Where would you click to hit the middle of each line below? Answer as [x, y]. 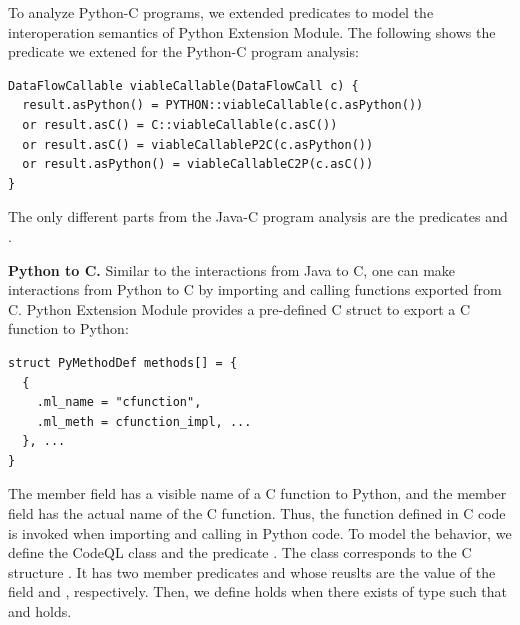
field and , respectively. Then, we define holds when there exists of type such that [257, 591]
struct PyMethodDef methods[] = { [123, 362]
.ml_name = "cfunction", [119, 402]
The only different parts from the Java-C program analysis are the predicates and [258, 216]
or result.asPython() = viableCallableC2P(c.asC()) [198, 164]
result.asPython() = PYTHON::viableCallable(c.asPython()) [223, 105]
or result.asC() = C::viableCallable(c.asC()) [180, 124]
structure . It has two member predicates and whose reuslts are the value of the [252, 571]
